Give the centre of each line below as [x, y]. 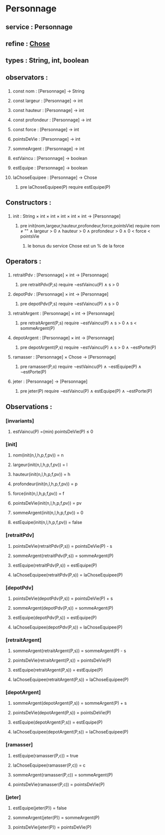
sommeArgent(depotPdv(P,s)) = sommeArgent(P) [63, 608]
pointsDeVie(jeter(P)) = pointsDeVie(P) [52, 827]
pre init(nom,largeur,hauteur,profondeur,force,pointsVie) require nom [90, 225]
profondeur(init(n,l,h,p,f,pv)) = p [45, 484]
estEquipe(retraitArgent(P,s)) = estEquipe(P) [58, 670]
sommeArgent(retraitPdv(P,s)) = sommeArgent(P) [63, 556]
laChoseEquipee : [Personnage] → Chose [55, 177]
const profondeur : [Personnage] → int [52, 120]
